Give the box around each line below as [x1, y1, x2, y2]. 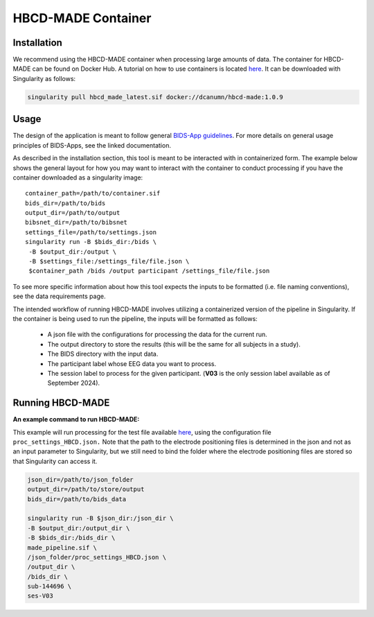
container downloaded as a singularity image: [12, 173, 143, 182]
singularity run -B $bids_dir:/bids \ [25, 238, 157, 246]
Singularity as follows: [12, 74, 76, 82]
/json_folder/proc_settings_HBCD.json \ [27, 553, 166, 561]
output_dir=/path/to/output [25, 209, 121, 217]
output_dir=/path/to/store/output [27, 485, 145, 494]
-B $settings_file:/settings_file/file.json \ [28, 257, 190, 266]
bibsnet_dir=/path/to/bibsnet [25, 218, 128, 227]
